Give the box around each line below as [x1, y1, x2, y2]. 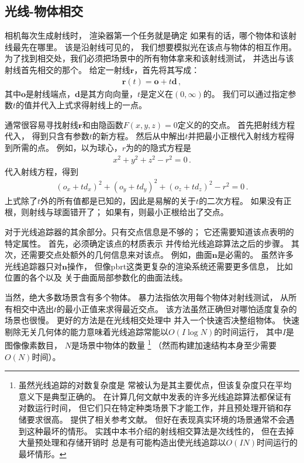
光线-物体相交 [5, 2, 84, 20]
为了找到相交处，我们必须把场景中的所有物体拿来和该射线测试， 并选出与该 [5, 52, 294, 64]
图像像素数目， [5, 339, 62, 351]
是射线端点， [26, 87, 75, 99]
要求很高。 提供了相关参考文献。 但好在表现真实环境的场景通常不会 [26, 413, 286, 425]
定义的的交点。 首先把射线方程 [177, 118, 295, 130]
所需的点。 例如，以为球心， [12, 141, 122, 153]
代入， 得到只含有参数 [5, 130, 89, 142]
